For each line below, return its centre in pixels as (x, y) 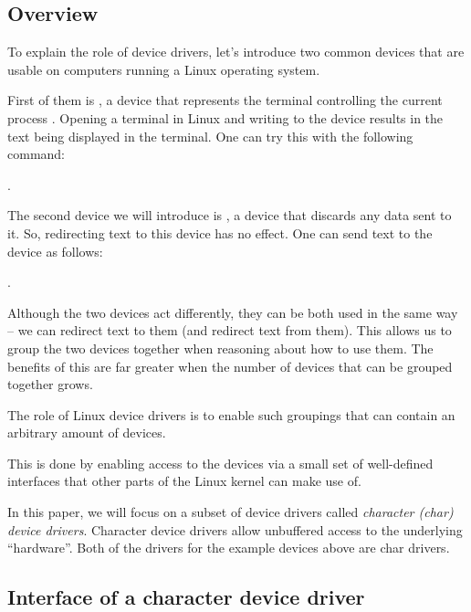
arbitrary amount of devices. (87, 433)
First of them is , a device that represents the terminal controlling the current (225, 100)
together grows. (50, 384)
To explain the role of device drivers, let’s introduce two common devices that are (236, 52)
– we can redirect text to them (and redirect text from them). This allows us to (230, 330)
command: (36, 154)
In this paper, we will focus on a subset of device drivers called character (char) (230, 512)
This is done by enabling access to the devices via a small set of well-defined (220, 463)
